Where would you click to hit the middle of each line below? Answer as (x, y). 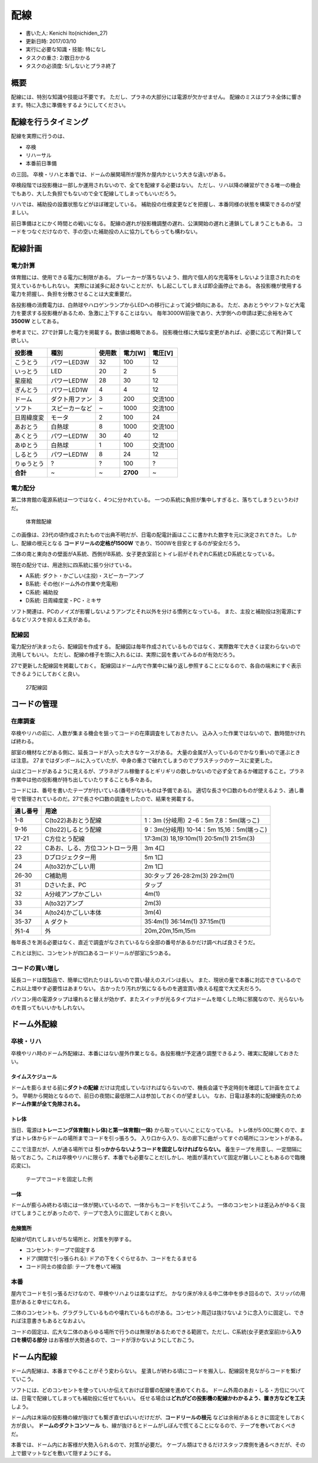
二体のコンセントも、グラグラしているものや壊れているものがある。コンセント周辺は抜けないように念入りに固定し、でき (158, 1313)
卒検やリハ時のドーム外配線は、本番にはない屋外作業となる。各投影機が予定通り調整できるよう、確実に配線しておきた (155, 1053)
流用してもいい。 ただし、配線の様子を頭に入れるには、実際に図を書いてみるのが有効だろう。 (125, 654)
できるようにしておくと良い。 (47, 674)
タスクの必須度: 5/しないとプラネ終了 (71, 66)
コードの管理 (34, 704)
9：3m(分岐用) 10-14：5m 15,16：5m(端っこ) (206, 829)
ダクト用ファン (72, 399)
